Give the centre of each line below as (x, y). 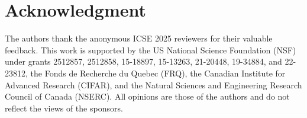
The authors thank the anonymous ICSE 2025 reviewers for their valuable (139, 38)
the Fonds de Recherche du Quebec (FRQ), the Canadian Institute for (158, 73)
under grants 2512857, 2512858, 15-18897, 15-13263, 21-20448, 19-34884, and (143, 61)
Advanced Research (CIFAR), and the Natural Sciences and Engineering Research (153, 84)
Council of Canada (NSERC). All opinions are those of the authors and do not (147, 96)
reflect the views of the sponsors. (64, 108)
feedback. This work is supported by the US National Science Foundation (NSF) (151, 50)
